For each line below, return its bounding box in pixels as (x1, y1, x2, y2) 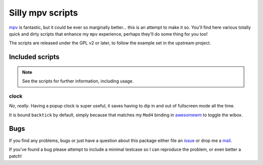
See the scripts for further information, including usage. (22, 78, 134, 84)
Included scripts (9, 53, 60, 61)
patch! (9, 153, 22, 159)
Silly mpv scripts (9, 7, 78, 18)
